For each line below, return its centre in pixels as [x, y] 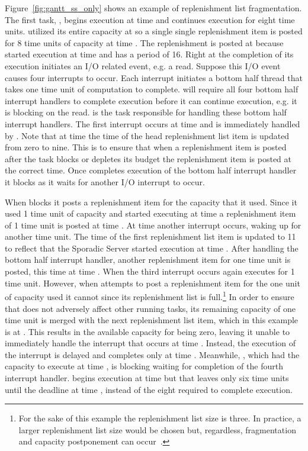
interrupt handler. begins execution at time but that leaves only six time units [147, 378]
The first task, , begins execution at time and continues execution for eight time [150, 19]
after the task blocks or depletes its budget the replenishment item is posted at [148, 158]
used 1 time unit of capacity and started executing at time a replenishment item [150, 213]
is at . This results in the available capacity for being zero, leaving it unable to [147, 331]
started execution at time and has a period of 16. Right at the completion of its [149, 54]
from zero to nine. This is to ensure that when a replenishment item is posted [146, 147]
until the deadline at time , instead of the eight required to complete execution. [149, 389]
